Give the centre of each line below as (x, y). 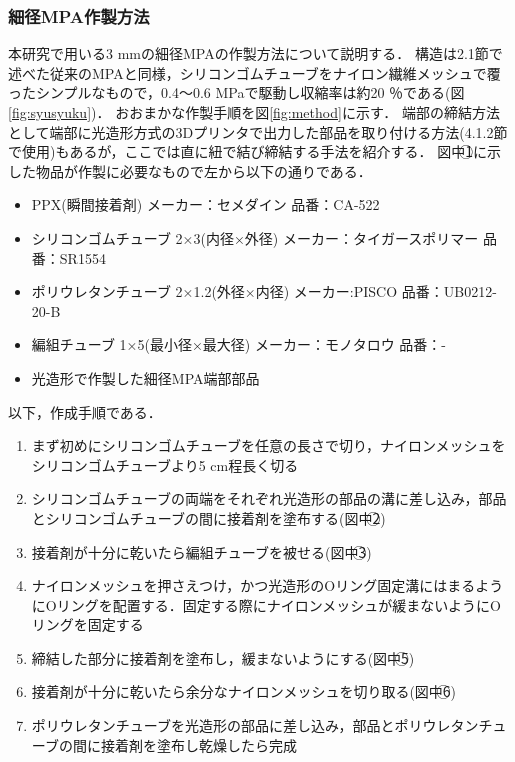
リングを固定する (87, 624)
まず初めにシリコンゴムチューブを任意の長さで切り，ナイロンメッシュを (268, 445)
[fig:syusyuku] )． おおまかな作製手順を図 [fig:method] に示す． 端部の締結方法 (254, 112)
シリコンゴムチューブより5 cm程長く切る (165, 464)
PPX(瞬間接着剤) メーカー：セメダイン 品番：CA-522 (205, 204)
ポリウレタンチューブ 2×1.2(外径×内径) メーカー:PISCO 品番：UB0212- (264, 291)
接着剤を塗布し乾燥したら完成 (198, 744)
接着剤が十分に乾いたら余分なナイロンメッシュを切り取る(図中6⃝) (244, 691)
